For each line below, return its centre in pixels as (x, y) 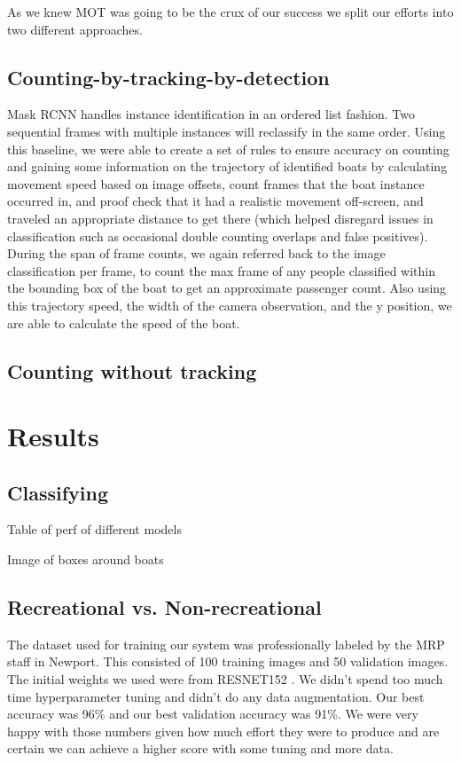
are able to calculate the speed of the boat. (124, 323)
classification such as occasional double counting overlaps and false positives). (218, 236)
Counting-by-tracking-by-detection (168, 77)
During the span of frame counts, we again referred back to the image (196, 253)
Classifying (58, 492)
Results (53, 436)
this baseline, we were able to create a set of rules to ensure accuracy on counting (228, 149)
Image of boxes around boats (86, 559)
